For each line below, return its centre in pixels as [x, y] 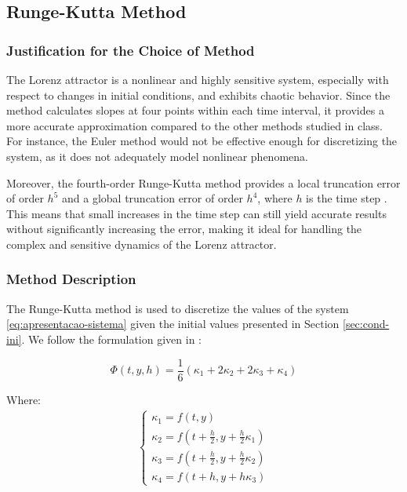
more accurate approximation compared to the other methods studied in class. [194, 125]
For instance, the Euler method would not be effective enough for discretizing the [202, 141]
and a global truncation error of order [153, 198]
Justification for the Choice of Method [131, 50]
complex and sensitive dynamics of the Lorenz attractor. [142, 244]
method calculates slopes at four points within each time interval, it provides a [195, 110]
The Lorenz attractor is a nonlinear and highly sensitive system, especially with [198, 79]
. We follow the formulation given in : [111, 339]
